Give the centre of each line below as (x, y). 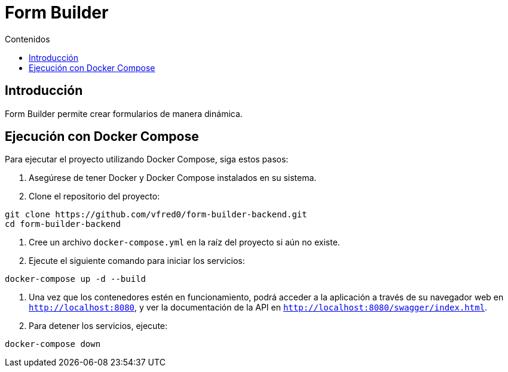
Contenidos (27, 39)
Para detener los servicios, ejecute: (98, 326)
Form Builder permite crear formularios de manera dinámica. (124, 113)
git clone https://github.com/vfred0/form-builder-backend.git (156, 215)
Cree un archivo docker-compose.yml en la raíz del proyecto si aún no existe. (184, 242)
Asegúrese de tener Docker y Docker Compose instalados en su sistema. (173, 178)
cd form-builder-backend (63, 224)
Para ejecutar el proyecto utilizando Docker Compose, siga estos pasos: (147, 159)
